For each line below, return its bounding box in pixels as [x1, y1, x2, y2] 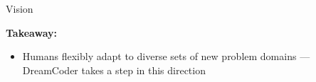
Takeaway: [6, 25, 58, 40]
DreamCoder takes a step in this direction [22, 62, 206, 77]
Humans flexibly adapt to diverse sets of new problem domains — [22, 49, 310, 64]
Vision [6, 1, 33, 16]
